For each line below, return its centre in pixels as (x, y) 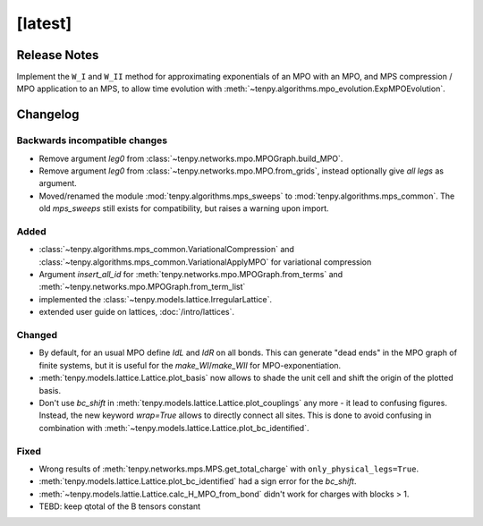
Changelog (48, 115)
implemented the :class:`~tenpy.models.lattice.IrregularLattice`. (156, 299)
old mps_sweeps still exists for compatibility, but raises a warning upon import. (184, 208)
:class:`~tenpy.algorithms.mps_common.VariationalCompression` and (167, 250)
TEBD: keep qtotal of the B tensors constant (120, 506)
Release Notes (58, 55)
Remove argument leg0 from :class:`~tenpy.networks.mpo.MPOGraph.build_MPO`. (191, 158)
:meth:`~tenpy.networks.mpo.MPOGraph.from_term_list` (142, 287)
